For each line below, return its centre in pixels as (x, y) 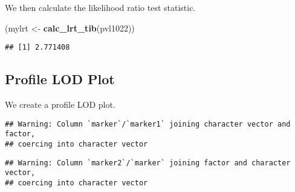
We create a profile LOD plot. (60, 104)
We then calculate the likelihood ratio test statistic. (100, 7)
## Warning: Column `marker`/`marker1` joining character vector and (148, 124)
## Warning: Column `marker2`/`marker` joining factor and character (148, 163)
